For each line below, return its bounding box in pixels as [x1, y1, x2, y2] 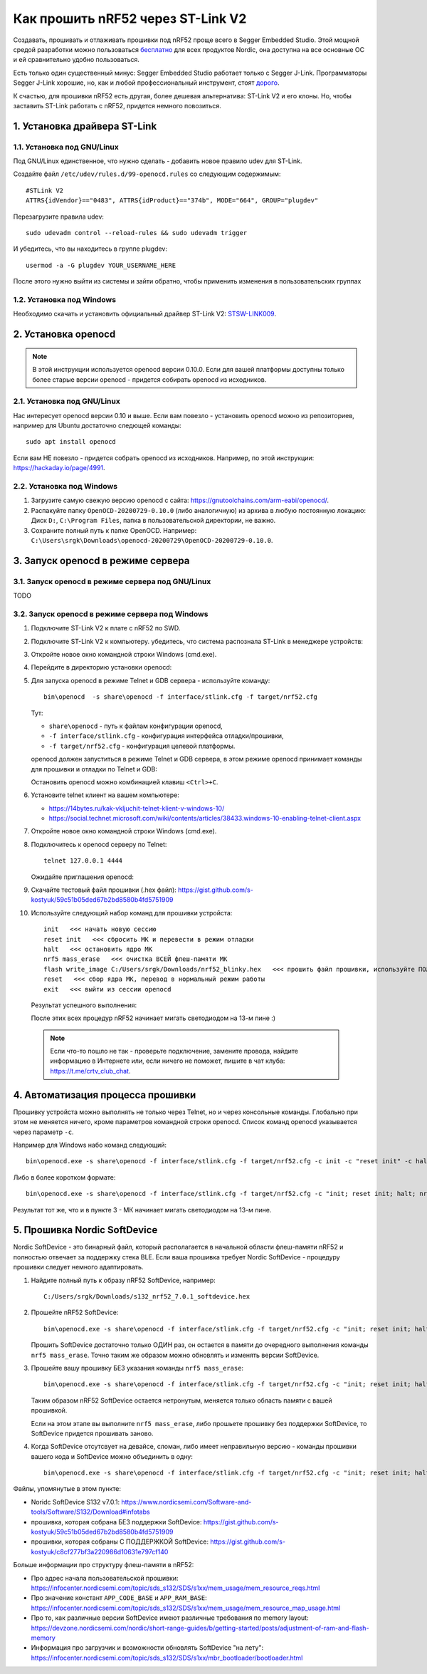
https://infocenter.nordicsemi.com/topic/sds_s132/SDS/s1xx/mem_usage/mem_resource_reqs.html [31, 1584, 320, 1592]
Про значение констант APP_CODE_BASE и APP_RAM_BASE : [31, 1594, 208, 1602]
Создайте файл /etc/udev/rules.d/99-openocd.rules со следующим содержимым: [13, 170, 281, 178]
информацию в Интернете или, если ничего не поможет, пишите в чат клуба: [50, 1056, 285, 1065]
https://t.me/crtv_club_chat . [50, 1066, 131, 1075]
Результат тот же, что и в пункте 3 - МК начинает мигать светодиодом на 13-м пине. [13, 1205, 272, 1214]
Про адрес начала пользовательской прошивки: [31, 1574, 179, 1582]
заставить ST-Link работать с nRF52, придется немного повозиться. [13, 101, 221, 110]
